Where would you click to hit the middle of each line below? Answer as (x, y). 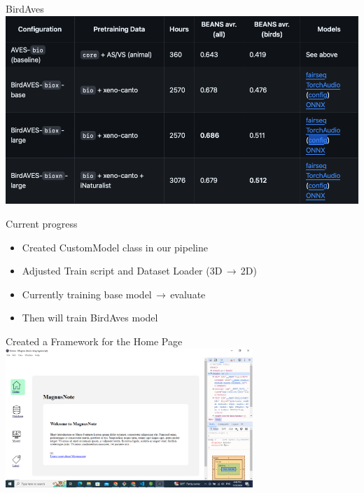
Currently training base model (87, 294)
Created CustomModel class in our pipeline (115, 247)
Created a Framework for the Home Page (94, 341)
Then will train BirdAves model (90, 318)
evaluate (188, 294)
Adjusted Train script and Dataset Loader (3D (122, 271)
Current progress (42, 224)
